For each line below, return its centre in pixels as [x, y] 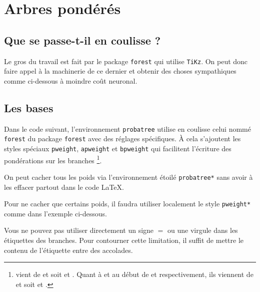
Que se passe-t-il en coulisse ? [82, 40]
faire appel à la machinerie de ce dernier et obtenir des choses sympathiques [120, 71]
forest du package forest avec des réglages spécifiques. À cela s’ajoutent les [122, 138]
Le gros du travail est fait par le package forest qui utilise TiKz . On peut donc [126, 61]
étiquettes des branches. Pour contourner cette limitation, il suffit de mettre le [124, 240]
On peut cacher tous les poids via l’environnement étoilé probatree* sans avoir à [128, 177]
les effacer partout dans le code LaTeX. [64, 187]
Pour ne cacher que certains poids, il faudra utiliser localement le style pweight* [127, 204]
